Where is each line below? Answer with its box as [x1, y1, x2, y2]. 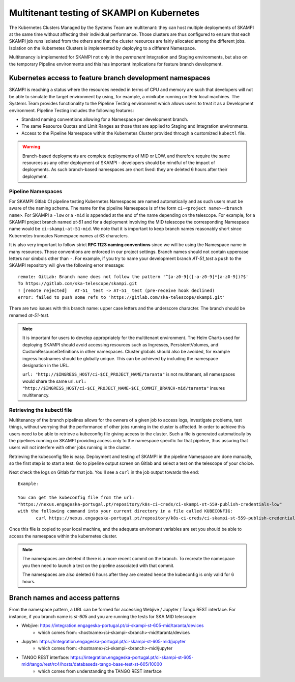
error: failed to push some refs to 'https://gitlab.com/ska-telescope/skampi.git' [18, 294, 226, 300]
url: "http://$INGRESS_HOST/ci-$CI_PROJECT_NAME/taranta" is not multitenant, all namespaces [22, 371, 236, 377]
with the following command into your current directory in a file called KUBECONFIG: [18, 509, 233, 514]
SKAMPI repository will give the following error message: [9, 262, 125, 268]
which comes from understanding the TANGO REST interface [38, 668, 162, 674]
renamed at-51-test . [9, 312, 50, 318]
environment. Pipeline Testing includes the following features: [9, 107, 134, 113]
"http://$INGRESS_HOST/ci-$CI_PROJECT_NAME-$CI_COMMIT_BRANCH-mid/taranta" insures [22, 385, 225, 391]
